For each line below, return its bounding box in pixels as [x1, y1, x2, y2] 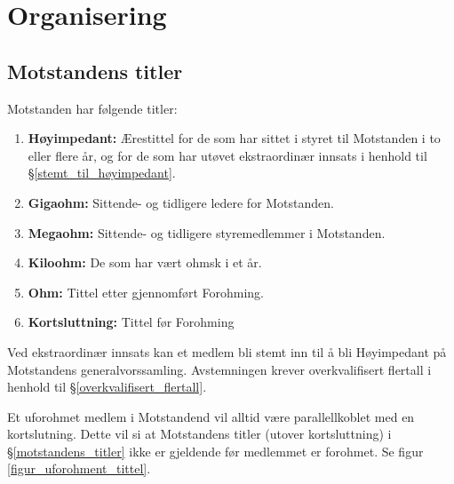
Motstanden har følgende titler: [7, 99, 178, 117]
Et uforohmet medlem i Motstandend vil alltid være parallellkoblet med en [7, 407, 415, 425]
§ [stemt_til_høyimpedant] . [28, 163, 176, 182]
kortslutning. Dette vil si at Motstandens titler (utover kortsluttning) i [7, 424, 392, 443]
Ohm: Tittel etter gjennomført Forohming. [28, 282, 264, 301]
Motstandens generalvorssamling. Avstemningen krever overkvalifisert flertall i [7, 360, 432, 378]
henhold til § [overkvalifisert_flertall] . [7, 377, 207, 396]
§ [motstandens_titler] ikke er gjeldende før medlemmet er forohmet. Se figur [7, 441, 424, 460]
